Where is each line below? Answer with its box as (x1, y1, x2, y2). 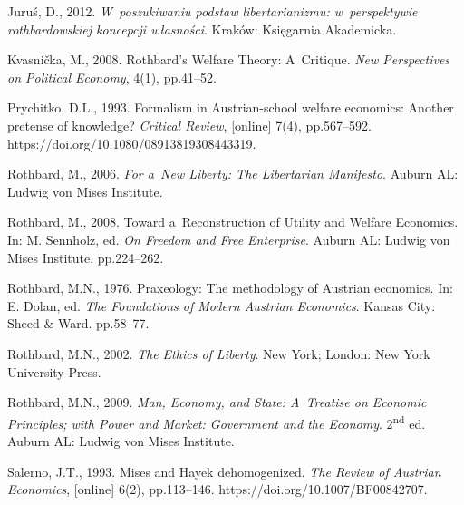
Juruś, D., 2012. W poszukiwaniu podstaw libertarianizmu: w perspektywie (7, 2, 418, 20)
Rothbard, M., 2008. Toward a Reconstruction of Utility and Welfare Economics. (7, 212, 459, 231)
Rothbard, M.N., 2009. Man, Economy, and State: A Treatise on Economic (7, 393, 427, 412)
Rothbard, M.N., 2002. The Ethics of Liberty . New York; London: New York (7, 344, 430, 363)
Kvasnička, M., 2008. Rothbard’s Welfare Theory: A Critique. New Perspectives (7, 50, 450, 69)
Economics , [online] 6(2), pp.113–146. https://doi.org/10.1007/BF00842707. (7, 480, 428, 499)
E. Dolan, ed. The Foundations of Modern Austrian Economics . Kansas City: (7, 296, 436, 315)
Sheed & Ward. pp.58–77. (7, 314, 150, 333)
